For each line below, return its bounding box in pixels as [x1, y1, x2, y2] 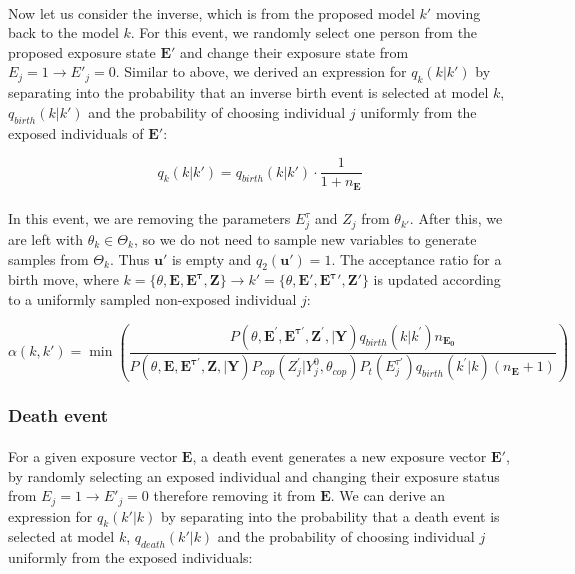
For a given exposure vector [8, 445, 178, 466]
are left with [8, 229, 84, 249]
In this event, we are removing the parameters [8, 208, 291, 229]
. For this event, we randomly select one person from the [130, 22, 478, 43]
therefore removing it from [153, 485, 316, 506]
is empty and [171, 248, 252, 269]
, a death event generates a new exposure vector [192, 445, 487, 466]
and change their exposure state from [179, 41, 409, 62]
